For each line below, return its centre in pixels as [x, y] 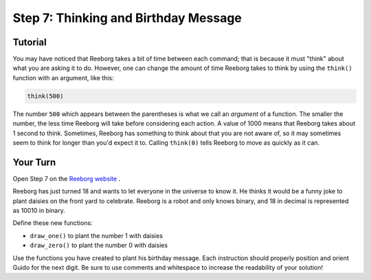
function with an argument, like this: [63, 78]
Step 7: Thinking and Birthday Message [127, 18]
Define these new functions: [53, 223]
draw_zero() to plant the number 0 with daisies [99, 245]
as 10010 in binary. [39, 211]
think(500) [45, 96]
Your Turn [34, 162]
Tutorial [30, 42]
